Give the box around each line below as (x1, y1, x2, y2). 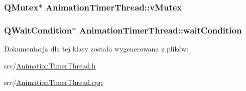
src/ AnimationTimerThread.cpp (4, 77, 103, 87)
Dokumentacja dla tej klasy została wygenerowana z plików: (4, 43, 189, 54)
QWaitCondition (4, 23, 72, 36)
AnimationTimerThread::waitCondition (79, 23, 242, 36)
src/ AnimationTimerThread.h (4, 60, 96, 70)
